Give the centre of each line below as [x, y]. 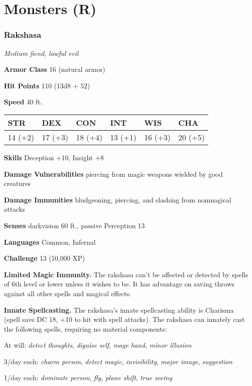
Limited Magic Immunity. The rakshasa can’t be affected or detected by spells [126, 274]
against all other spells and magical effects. [68, 293]
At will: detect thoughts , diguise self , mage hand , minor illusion [98, 345]
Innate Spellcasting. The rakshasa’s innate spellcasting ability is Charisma [119, 310]
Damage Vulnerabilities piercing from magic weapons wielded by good [113, 174]
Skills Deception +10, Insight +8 [54, 157]
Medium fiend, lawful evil [41, 53]
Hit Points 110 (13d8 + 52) [47, 85]
